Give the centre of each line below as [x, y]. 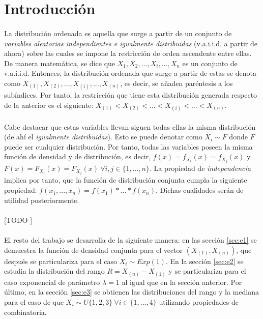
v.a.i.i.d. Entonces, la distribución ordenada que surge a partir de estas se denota [130, 73]
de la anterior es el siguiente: [49, 105]
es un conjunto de [210, 63]
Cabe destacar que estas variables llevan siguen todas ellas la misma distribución [130, 126]
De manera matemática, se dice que [60, 63]
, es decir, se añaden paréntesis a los [177, 83]
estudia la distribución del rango [54, 271]
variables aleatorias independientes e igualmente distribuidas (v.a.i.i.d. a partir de [131, 43]
